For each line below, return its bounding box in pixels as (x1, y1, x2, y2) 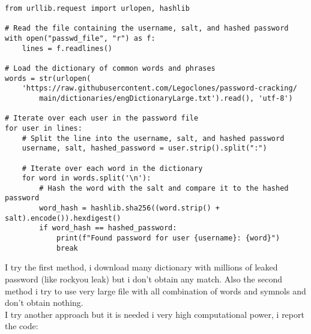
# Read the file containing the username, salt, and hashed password (5, 24, 289, 33)
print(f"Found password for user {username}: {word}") (56, 234, 280, 243)
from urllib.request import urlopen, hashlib (5, 4, 190, 13)
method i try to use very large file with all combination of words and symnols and (5, 284, 306, 297)
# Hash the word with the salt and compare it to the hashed (39, 183, 289, 192)
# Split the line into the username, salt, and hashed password (22, 134, 285, 143)
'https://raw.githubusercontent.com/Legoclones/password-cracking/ (22, 84, 297, 93)
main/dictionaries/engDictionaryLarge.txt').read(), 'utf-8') (39, 94, 293, 103)
